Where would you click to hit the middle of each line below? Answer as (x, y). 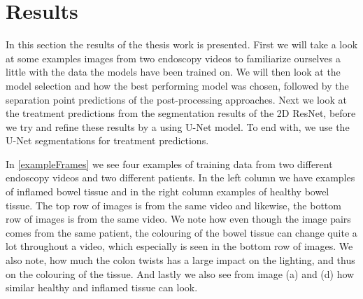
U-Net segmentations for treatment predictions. (107, 140)
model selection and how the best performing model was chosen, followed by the (177, 85)
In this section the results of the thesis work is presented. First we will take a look (182, 44)
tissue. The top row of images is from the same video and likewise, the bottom (173, 205)
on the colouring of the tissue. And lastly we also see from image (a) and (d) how (180, 273)
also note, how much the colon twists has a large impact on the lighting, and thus (180, 260)
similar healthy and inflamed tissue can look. (102, 287)
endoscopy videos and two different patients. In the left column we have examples (180, 178)
